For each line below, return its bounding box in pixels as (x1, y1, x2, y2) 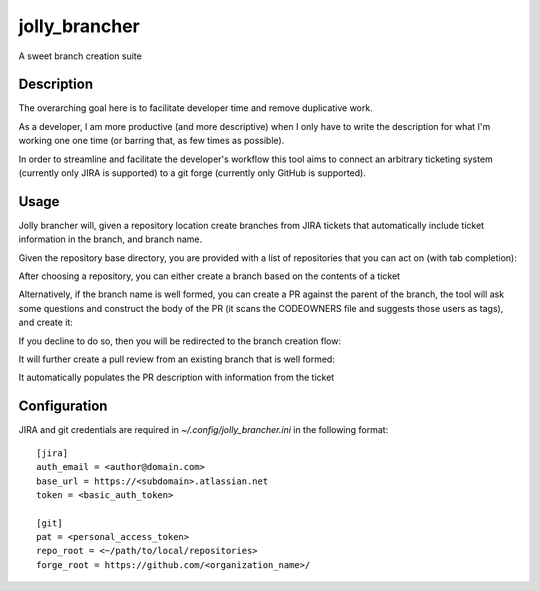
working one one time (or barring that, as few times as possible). (18, 135, 285, 147)
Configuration (18, 398, 108, 415)
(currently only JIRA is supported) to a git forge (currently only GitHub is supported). (18, 167, 367, 179)
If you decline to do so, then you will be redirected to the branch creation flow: (18, 335, 342, 347)
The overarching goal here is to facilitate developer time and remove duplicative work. (18, 102, 374, 114)
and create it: (18, 316, 74, 329)
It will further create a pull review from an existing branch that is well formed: (18, 353, 335, 365)
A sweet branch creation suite (18, 50, 142, 62)
